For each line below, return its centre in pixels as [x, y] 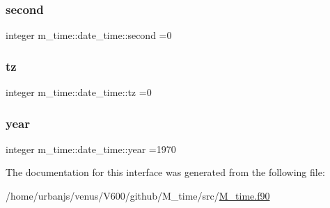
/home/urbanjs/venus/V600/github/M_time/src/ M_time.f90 [138, 196]
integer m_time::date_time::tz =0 [79, 92]
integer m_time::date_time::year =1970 [91, 149]
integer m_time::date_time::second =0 [89, 35]
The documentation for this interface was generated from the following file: [165, 172]
